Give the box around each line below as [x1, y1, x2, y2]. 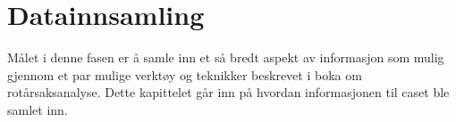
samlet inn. [7, 100, 68, 118]
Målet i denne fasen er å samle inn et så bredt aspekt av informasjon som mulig [7, 48, 444, 67]
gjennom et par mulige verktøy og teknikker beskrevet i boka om [7, 65, 362, 84]
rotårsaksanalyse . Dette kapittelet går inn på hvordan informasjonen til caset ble [7, 83, 450, 102]
